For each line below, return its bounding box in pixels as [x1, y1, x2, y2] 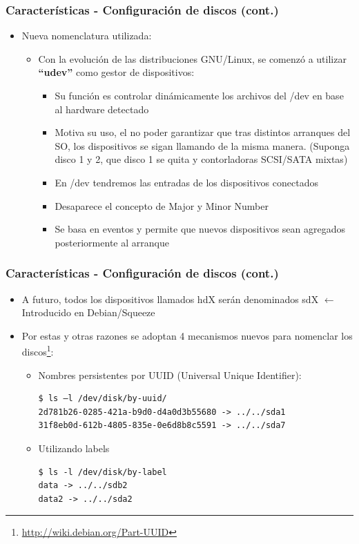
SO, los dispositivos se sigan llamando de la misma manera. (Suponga [55, 138, 350, 153]
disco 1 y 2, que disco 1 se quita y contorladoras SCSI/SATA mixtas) [55, 152, 348, 166]
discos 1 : [21, 342, 54, 358]
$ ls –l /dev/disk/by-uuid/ [38, 394, 167, 404]
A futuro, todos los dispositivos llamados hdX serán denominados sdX [21, 291, 319, 306]
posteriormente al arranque [55, 235, 169, 249]
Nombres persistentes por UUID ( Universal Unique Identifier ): [38, 367, 302, 382]
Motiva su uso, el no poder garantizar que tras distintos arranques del [55, 125, 351, 139]
